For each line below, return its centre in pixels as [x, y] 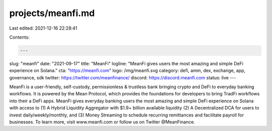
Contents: [19, 37]
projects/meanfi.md [52, 13]
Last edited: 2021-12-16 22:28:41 [43, 28]
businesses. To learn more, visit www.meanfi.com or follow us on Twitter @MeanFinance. [102, 122]
